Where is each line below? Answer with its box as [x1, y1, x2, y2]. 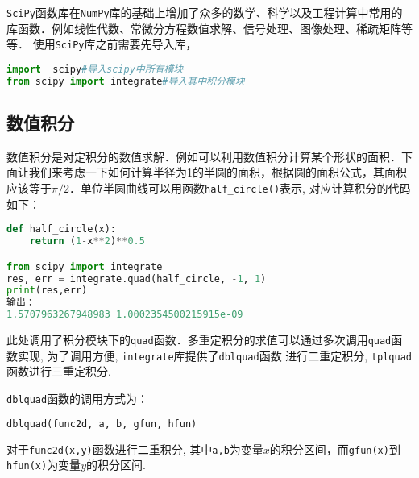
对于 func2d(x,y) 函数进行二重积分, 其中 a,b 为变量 [6, 440, 263, 457]
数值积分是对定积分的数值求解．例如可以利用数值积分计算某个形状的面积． [6, 148, 401, 164]
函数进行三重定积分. [6, 363, 111, 380]
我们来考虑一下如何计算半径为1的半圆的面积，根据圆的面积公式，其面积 [28, 164, 407, 181]
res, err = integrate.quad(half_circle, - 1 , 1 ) [6, 272, 267, 285]
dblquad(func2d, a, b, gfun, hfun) [6, 418, 197, 430]
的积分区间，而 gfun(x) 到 [269, 440, 400, 457]
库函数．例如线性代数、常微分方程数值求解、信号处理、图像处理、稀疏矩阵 [6, 19, 401, 36]
